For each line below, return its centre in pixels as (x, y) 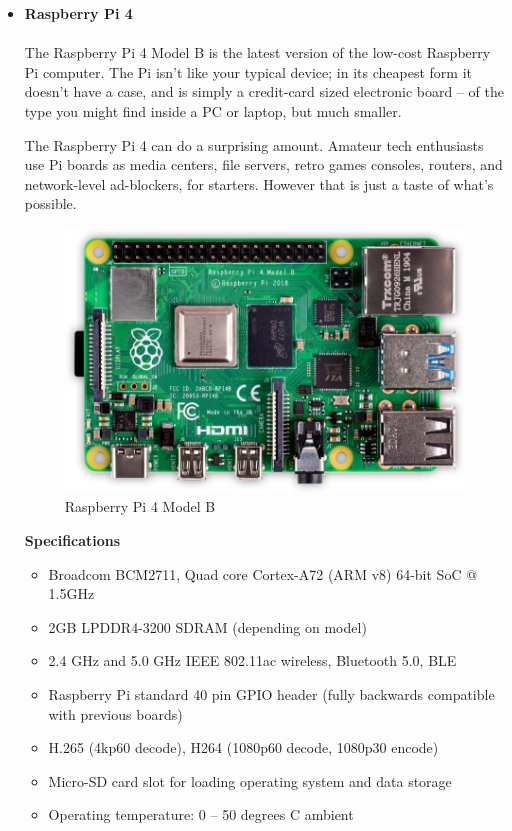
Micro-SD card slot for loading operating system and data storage (250, 780)
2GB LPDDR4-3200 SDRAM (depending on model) (207, 626)
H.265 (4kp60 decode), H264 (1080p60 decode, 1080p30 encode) (243, 747)
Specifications (72, 540)
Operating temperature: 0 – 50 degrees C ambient (201, 814)
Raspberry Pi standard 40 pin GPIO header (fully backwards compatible (271, 694)
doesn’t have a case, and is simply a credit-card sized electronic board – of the (264, 91)
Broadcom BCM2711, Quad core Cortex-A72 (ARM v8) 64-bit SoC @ (263, 573)
